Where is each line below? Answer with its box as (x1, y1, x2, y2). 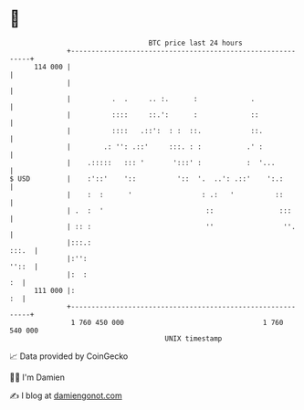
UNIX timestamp (164, 333, 223, 343)
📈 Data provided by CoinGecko (9, 351, 129, 362)
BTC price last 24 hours (148, 38, 244, 47)
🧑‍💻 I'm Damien (9, 372, 66, 383)
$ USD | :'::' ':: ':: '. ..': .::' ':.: (9, 173, 284, 184)
